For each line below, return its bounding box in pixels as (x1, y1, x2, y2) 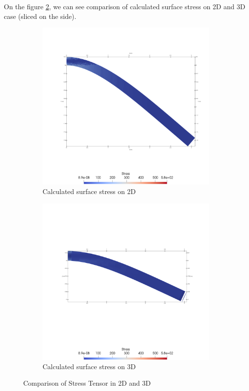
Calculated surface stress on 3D (43, 361, 136, 372)
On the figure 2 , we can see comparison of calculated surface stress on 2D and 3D (4, 1, 246, 11)
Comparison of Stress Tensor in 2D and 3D (23, 377, 151, 388)
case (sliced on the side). (4, 11, 76, 21)
